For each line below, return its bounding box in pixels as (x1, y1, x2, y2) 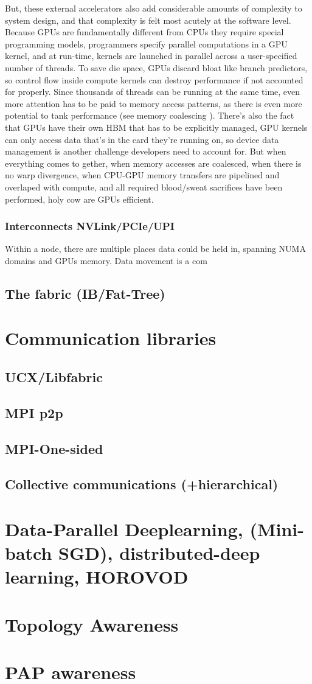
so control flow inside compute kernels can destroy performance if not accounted (5, 73, 303, 86)
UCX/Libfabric (5, 368, 103, 386)
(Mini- (249, 516, 304, 541)
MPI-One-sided (5, 439, 103, 458)
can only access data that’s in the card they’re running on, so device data (5, 133, 279, 145)
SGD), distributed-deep (58, 540, 260, 565)
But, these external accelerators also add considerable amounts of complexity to (5, 2, 302, 14)
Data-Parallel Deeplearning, (5, 516, 243, 541)
